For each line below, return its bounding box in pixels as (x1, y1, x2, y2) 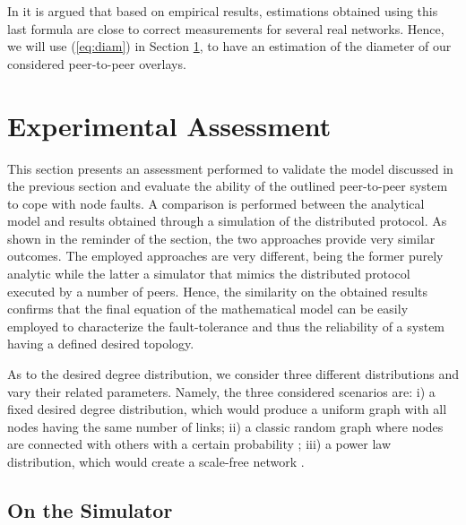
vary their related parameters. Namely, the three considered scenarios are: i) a (7, 382, 436, 400)
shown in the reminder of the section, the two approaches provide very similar (7, 228, 436, 247)
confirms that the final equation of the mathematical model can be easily (7, 299, 409, 318)
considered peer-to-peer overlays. (7, 54, 186, 73)
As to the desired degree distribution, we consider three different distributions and (7, 365, 459, 383)
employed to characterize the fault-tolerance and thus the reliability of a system (7, 316, 445, 335)
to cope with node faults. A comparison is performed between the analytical (7, 194, 425, 212)
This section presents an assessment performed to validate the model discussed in (7, 159, 453, 177)
